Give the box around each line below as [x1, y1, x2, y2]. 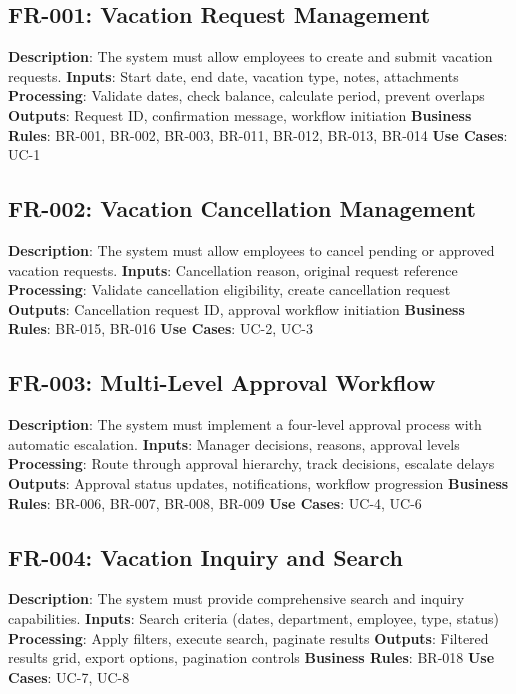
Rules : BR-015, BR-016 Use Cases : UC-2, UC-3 [8, 318, 314, 339]
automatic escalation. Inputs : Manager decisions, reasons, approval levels [8, 433, 460, 454]
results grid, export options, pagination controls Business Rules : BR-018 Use [8, 647, 495, 668]
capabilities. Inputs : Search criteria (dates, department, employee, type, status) [8, 607, 499, 628]
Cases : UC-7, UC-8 [8, 666, 130, 687]
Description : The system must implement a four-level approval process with [8, 414, 482, 435]
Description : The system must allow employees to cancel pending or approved [8, 239, 495, 260]
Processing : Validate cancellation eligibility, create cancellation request [8, 279, 451, 300]
